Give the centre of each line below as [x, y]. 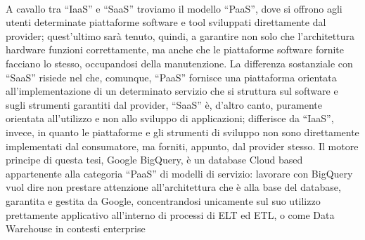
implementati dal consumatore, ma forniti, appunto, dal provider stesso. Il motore [182, 146]
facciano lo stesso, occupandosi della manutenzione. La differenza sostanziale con [179, 63]
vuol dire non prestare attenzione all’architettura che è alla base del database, [173, 187]
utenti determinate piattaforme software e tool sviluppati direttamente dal [166, 22]
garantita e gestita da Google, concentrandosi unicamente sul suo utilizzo [163, 200]
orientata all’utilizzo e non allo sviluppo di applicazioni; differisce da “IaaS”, [170, 118]
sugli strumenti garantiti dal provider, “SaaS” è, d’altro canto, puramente [164, 104]
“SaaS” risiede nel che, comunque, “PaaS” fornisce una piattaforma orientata [171, 77]
